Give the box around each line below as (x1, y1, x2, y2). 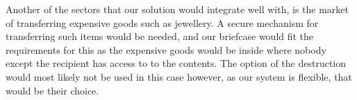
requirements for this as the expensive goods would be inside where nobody (6, 42, 326, 57)
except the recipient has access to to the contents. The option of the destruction (6, 56, 347, 70)
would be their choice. (6, 83, 99, 97)
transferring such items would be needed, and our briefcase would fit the (6, 29, 314, 43)
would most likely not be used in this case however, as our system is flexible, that (6, 69, 352, 83)
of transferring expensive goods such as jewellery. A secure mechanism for (6, 15, 319, 30)
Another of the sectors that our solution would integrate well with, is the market (6, 2, 349, 16)
